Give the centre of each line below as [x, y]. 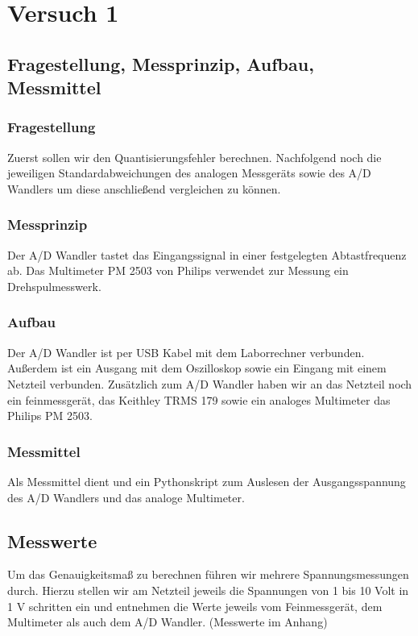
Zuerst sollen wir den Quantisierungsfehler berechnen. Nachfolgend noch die [195, 157]
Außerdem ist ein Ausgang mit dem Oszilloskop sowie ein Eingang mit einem [197, 368]
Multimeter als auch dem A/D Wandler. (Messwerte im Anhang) [168, 622]
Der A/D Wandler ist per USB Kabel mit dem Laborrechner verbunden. [186, 352]
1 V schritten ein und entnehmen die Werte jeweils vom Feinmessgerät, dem [195, 606]
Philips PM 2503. [50, 416]
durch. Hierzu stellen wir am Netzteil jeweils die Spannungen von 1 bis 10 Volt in [208, 590]
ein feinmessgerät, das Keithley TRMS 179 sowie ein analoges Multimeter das [199, 399]
